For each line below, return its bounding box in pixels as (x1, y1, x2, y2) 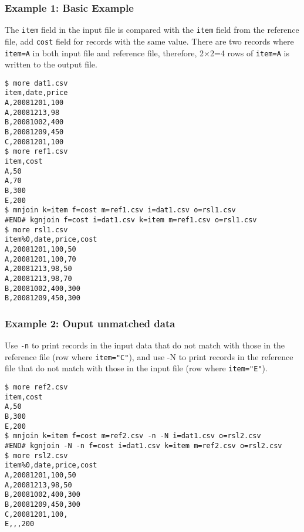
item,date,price (5, 89, 68, 97)
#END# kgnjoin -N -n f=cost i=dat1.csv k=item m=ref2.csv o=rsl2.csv (5, 442, 282, 450)
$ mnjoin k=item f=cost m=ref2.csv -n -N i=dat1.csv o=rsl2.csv (5, 432, 261, 440)
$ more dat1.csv (5, 79, 68, 87)
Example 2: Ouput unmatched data (5, 316, 175, 330)
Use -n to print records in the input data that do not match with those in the (5, 339, 285, 351)
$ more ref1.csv (5, 147, 68, 156)
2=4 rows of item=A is (210, 46, 289, 59)
